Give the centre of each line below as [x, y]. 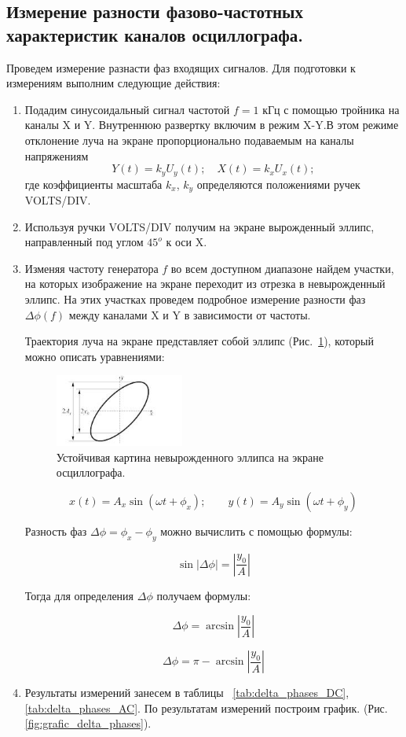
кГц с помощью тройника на [331, 109]
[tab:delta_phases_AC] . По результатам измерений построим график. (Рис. [206, 708]
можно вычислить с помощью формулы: [256, 531]
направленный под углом [84, 242]
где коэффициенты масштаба [93, 184]
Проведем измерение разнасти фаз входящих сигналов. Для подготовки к [181, 67]
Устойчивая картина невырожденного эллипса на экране [190, 457]
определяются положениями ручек [278, 184]
